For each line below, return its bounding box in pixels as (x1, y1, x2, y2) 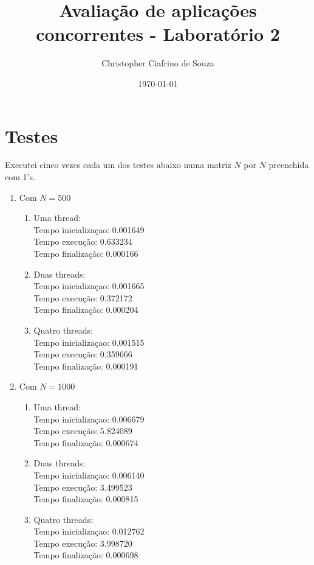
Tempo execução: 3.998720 (33, 536, 132, 549)
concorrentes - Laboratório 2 (36, 21, 280, 46)
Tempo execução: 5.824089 (33, 424, 132, 437)
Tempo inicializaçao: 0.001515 (33, 335, 145, 348)
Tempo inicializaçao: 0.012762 (33, 525, 145, 538)
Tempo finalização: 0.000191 (33, 359, 138, 372)
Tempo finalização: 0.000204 (33, 303, 138, 316)
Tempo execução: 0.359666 (33, 348, 132, 360)
